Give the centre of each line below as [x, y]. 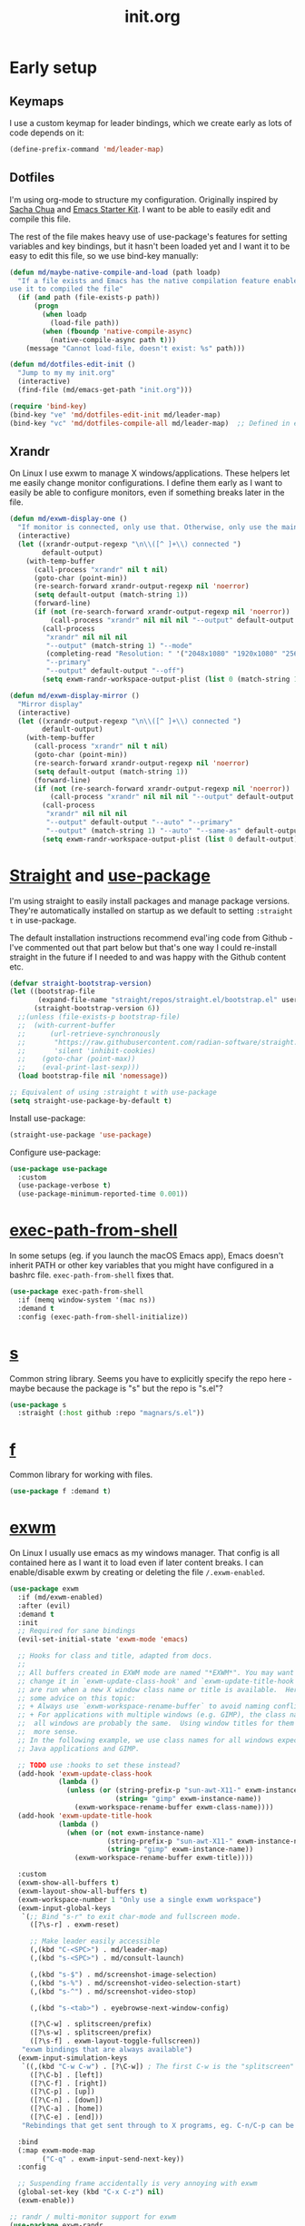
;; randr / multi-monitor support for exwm [93, 2217]
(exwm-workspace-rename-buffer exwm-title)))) [164, 1858]
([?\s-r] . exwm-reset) [74, 1925]
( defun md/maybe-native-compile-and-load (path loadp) [115, 272]
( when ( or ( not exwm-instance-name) [136, 1832]
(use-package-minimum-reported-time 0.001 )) [103, 1194]
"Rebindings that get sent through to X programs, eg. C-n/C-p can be [158, 2125]
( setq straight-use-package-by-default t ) [91, 1100]
